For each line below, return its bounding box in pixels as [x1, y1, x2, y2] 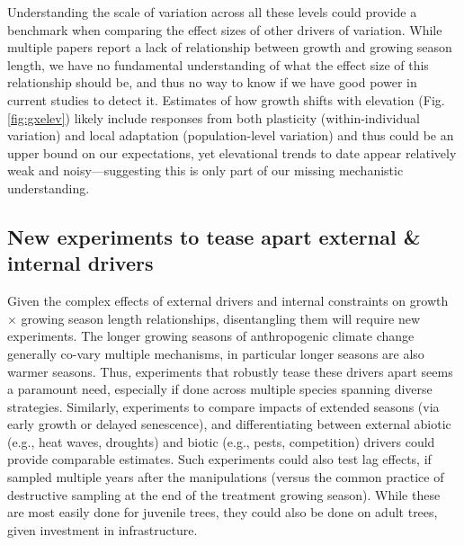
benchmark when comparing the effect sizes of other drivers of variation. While [7, 20, 442, 39]
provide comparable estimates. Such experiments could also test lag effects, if [7, 450, 432, 469]
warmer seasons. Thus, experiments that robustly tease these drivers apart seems [7, 362, 453, 380]
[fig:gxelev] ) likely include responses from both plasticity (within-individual [7, 108, 420, 127]
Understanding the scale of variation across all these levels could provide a [7, 3, 417, 21]
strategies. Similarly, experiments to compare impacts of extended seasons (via [7, 397, 440, 415]
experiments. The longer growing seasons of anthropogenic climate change [7, 326, 415, 345]
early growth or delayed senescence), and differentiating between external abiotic [7, 415, 451, 433]
